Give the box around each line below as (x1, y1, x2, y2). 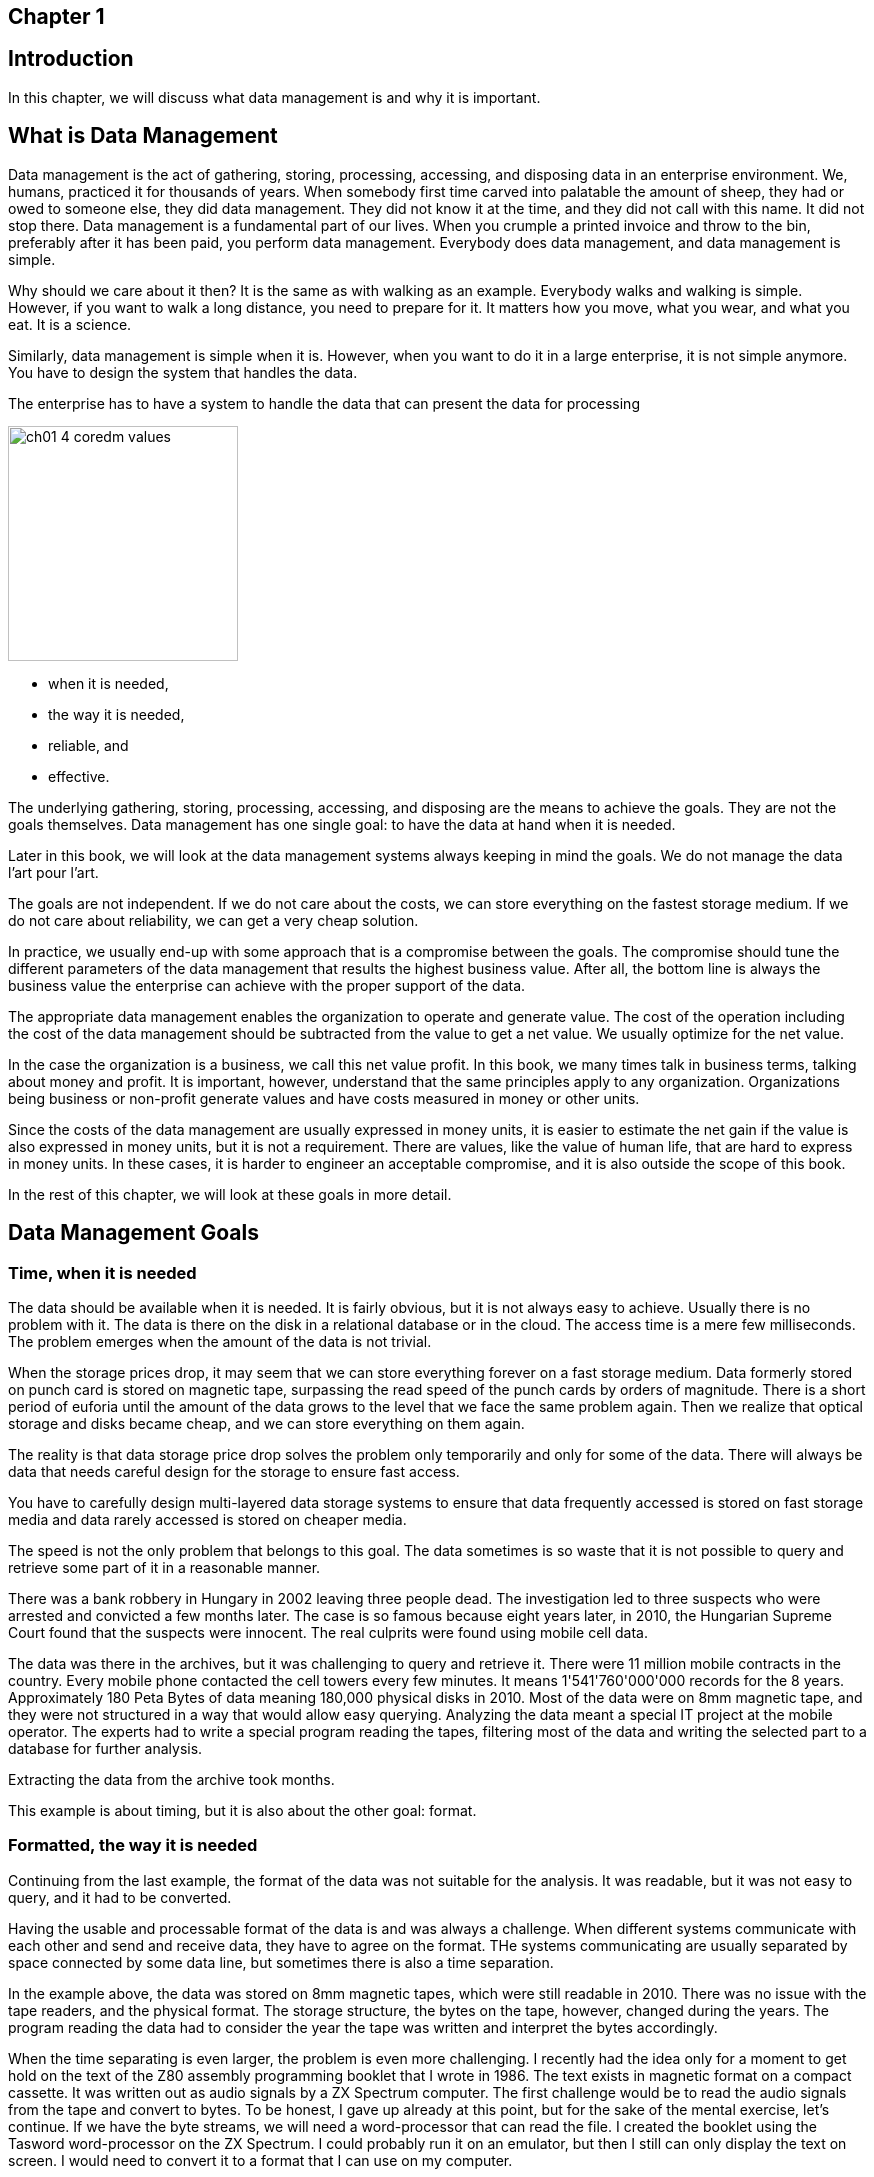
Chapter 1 (8, 4, 105, 29)
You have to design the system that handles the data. (8, 363, 358, 381)
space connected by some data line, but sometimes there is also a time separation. (8, 1953, 554, 1971)
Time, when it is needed (8, 1262, 197, 1283)
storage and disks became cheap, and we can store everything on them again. (8, 1414, 525, 1432)
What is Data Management (8, 123, 278, 149)
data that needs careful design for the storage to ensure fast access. (8, 1462, 460, 1480)
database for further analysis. (8, 1739, 203, 1757)
